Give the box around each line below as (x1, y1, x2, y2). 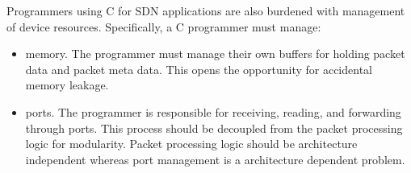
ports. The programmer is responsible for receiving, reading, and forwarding (25, 103, 401, 120)
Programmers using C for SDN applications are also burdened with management (6, 2, 405, 19)
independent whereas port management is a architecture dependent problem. (25, 150, 405, 167)
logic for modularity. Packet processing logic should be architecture (25, 135, 358, 152)
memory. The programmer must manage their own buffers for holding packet (25, 45, 405, 62)
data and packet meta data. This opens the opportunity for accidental (25, 60, 372, 77)
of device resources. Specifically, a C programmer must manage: (6, 18, 321, 35)
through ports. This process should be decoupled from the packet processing (25, 119, 403, 136)
